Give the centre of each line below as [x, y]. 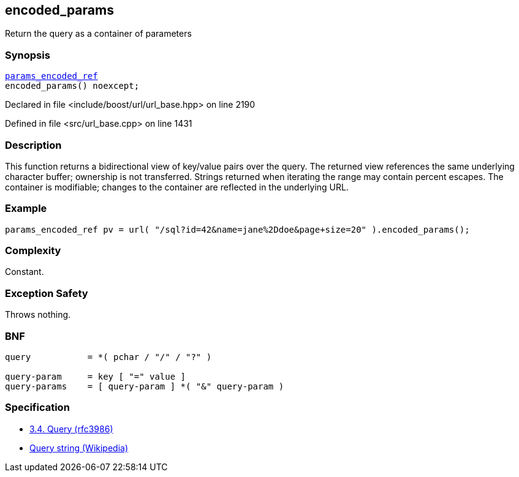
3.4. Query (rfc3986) [71, 429]
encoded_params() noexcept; [72, 86]
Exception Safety [47, 293]
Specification [37, 408]
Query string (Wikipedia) [79, 448]
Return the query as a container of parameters [98, 34]
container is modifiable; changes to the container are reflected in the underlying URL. [177, 187]
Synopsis [28, 55]
